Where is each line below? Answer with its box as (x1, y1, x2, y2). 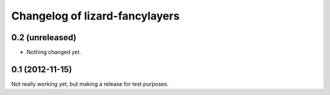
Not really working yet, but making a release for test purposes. (11, 80, 169, 88)
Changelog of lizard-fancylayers (11, 9, 180, 23)
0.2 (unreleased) (11, 32, 76, 43)
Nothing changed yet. (26, 49, 82, 56)
